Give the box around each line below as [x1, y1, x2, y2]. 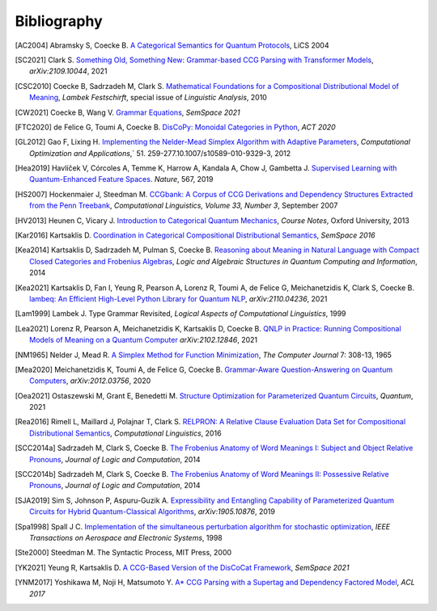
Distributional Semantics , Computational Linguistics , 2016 [29, 428, 222, 438]
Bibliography [15, 12, 103, 30]
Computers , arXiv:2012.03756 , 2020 [29, 376, 151, 386]
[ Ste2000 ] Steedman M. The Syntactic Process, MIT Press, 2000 [15, 548, 232, 558]
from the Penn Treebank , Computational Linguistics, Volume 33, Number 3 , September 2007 [29, 200, 338, 210]
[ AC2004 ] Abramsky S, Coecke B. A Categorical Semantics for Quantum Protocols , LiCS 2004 [15, 40, 329, 50]
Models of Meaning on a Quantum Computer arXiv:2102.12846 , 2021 [29, 335, 258, 345]
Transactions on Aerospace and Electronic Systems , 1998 [29, 533, 223, 542]
